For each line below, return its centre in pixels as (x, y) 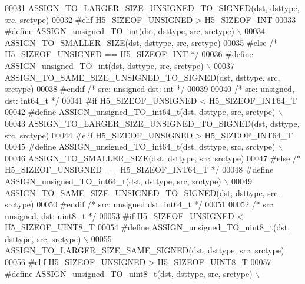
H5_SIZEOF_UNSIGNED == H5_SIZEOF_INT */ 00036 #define (129, 54)
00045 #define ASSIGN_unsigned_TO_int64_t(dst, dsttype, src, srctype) (140, 146)
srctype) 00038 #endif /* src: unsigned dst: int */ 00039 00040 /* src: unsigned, (150, 89)
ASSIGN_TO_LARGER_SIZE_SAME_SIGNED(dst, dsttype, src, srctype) (145, 250)
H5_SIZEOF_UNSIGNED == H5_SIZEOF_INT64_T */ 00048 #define (139, 169)
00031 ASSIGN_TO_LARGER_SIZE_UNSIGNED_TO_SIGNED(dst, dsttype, (152, 8)
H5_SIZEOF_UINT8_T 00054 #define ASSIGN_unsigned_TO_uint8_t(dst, (147, 227)
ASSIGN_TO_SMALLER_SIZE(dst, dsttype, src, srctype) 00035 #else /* (141, 42)
